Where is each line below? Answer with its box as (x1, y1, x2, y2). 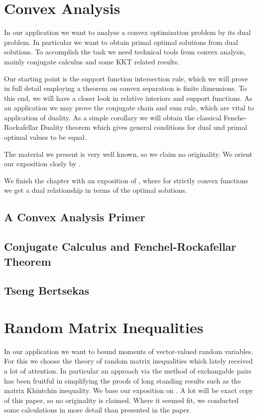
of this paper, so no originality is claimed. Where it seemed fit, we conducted (4, 395, 239, 405)
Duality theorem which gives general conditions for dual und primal (40, 122, 248, 132)
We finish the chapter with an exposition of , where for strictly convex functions (4, 175, 249, 185)
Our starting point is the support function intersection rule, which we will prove (4, 73, 248, 83)
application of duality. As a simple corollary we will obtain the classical (4, 112, 222, 122)
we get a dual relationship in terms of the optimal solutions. (4, 185, 187, 195)
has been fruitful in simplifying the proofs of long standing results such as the (4, 375, 241, 386)
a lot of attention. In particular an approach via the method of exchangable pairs (4, 366, 252, 376)
